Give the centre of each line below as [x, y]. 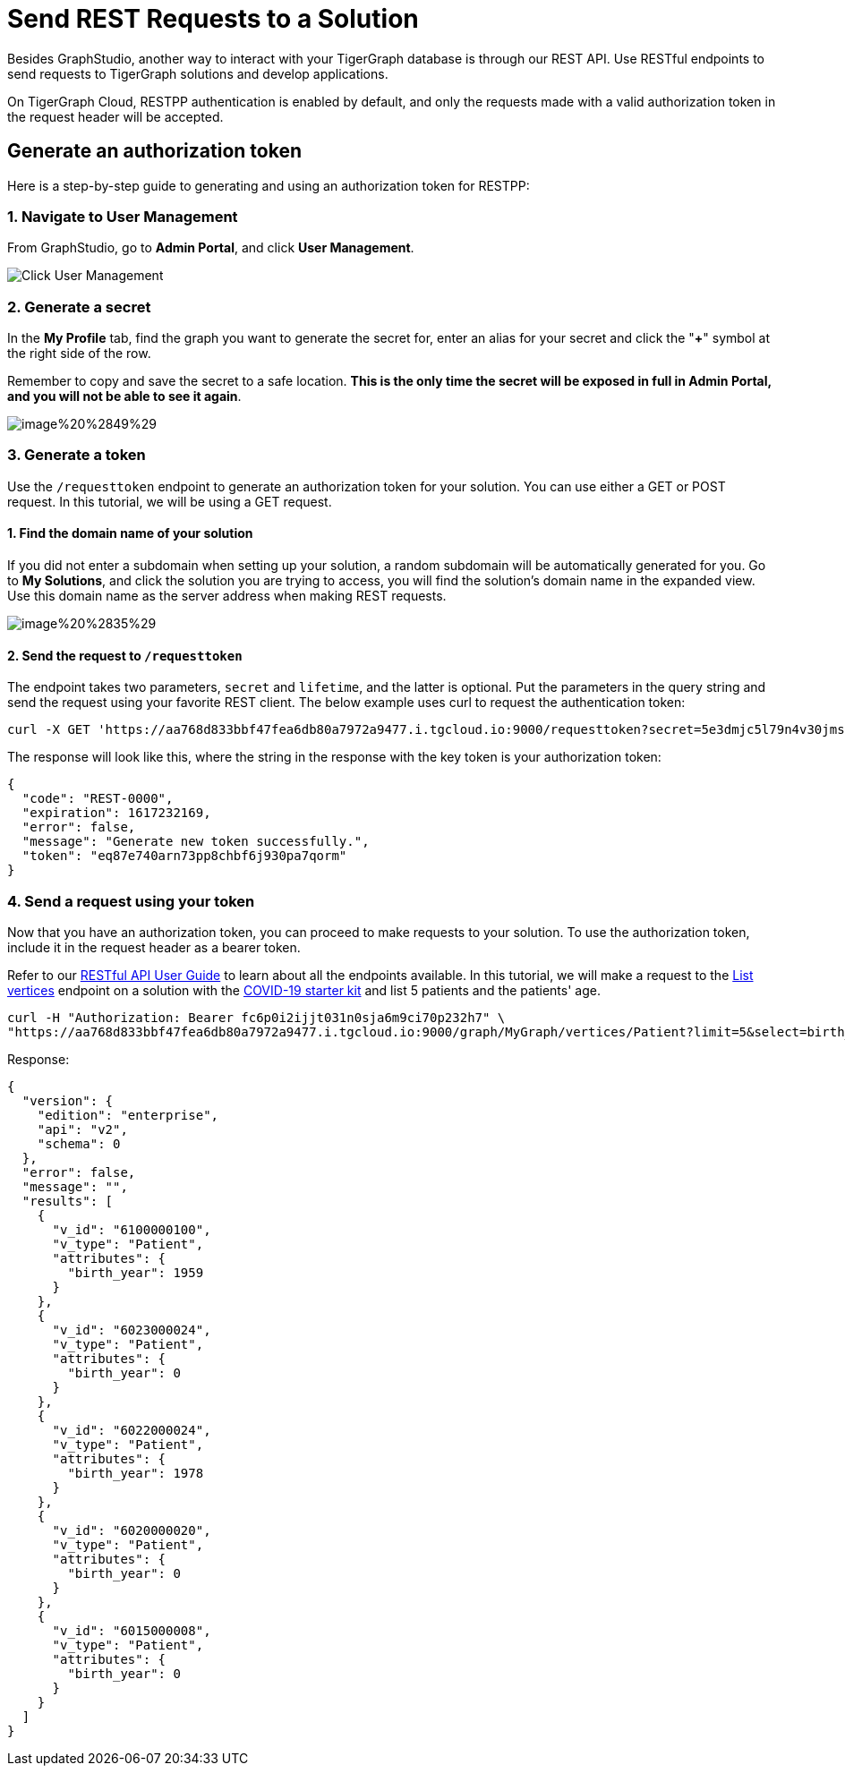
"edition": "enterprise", [128, 1116]
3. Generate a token [77, 455]
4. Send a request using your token [131, 901]
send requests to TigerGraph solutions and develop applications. [198, 73]
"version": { [68, 1101]
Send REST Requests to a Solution [213, 19]
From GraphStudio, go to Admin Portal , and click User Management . [211, 248]
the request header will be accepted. [115, 116]
